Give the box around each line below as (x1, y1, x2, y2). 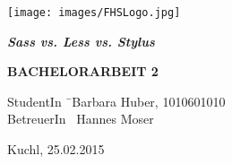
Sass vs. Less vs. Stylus (7, 31, 155, 50)
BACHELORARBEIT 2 (7, 62, 159, 81)
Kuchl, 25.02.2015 (7, 140, 105, 159)
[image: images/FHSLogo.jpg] (7, 6, 181, 19)
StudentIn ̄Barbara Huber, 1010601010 (7, 91, 226, 110)
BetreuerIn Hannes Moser (7, 109, 154, 128)
